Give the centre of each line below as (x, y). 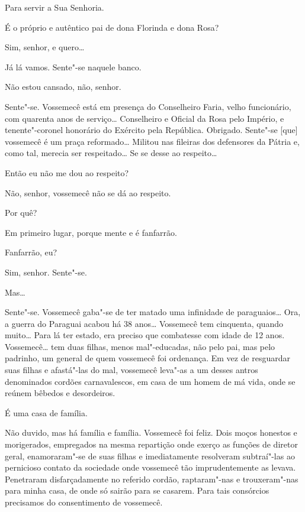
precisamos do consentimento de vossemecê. (84, 502)
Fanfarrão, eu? (31, 252)
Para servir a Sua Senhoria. (54, 7)
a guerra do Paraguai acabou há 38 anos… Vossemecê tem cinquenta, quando (144, 323)
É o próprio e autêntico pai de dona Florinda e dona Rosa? (112, 27)
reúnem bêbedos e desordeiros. (60, 393)
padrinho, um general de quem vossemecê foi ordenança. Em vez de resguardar (148, 358)
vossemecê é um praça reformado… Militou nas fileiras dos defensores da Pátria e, (152, 141)
